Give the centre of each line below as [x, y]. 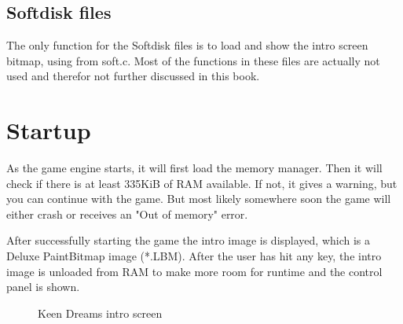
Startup [49, 130]
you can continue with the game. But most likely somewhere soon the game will [199, 199]
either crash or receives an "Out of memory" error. [127, 214]
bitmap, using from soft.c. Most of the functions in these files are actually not [193, 60]
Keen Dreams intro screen [100, 313]
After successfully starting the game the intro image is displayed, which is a [189, 240]
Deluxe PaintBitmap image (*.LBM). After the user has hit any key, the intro [194, 256]
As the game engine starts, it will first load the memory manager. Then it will [194, 168]
